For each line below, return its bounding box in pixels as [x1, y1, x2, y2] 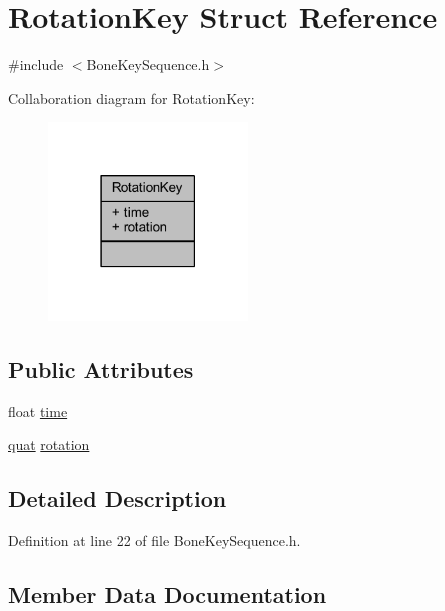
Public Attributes [8, 354, 194, 384]
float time [8, 400, 68, 421]
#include [8, 54, 64, 75]
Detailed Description [8, 483, 227, 514]
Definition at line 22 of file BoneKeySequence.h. [8, 530, 301, 551]
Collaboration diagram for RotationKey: [8, 87, 255, 108]
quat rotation [8, 434, 90, 455]
